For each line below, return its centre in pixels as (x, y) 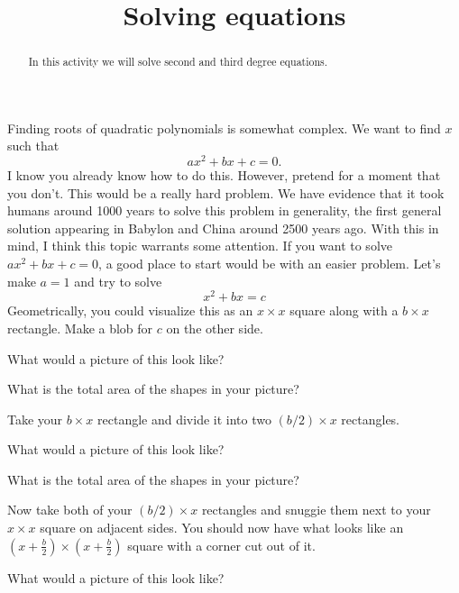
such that (33, 146)
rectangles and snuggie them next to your (316, 510)
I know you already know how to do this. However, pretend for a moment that (224, 175)
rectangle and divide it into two (184, 419)
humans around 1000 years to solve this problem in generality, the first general (225, 210)
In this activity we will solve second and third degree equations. (178, 62)
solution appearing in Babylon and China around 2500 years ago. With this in (223, 228)
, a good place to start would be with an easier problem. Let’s (270, 264)
